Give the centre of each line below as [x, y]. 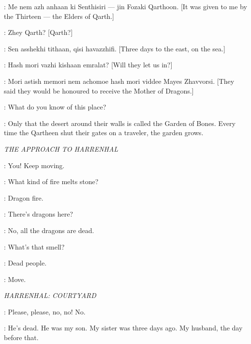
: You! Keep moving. [34, 165]
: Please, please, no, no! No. [45, 311]
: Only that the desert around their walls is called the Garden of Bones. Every [120, 123]
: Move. [15, 279]
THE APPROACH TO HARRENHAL [61, 149]
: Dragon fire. [24, 197]
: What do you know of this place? [55, 107]
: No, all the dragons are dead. [49, 230]
